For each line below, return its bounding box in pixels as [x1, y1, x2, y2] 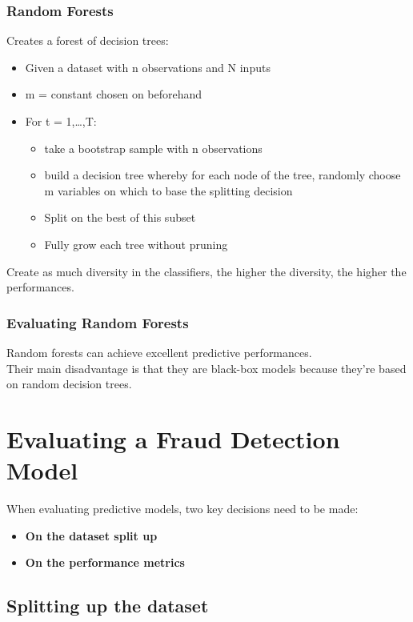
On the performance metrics [25, 554, 185, 571]
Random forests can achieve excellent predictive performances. [6, 343, 312, 360]
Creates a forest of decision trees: [6, 32, 169, 49]
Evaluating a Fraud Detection [6, 422, 340, 455]
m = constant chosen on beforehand [25, 86, 202, 102]
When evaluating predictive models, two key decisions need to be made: [6, 500, 359, 517]
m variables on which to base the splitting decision [44, 182, 293, 199]
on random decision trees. [6, 375, 132, 392]
